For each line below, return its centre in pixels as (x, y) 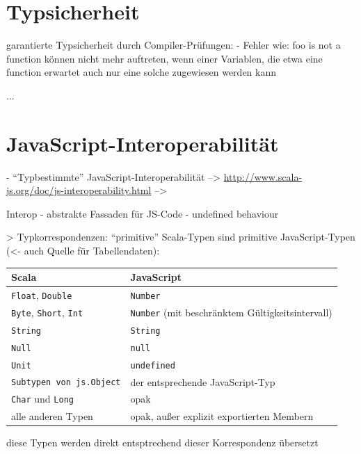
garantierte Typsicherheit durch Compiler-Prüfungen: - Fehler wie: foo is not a (174, 45)
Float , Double (42, 294)
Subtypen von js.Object (66, 383)
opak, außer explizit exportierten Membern (222, 416)
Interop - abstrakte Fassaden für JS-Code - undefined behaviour (143, 213)
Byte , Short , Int (47, 312)
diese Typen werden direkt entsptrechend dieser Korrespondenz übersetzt (162, 443)
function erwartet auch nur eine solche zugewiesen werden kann (142, 72)
